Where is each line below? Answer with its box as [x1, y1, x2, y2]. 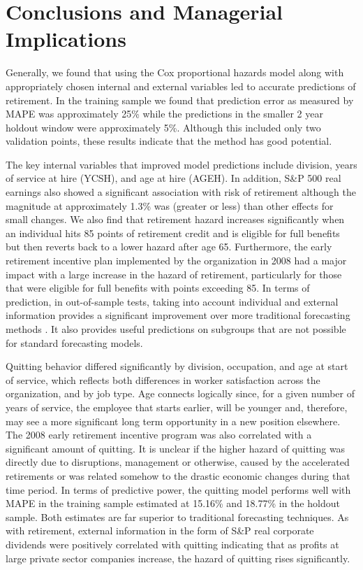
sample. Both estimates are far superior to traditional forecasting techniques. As [6, 509, 349, 524]
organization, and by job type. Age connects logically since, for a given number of [6, 386, 355, 401]
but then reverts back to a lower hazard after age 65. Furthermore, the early [6, 239, 332, 254]
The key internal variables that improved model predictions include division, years [6, 157, 357, 171]
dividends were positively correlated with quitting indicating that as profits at [6, 536, 339, 551]
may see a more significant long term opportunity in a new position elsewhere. [6, 413, 341, 428]
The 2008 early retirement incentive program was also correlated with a [6, 427, 312, 442]
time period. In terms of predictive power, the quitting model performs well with [6, 482, 351, 497]
